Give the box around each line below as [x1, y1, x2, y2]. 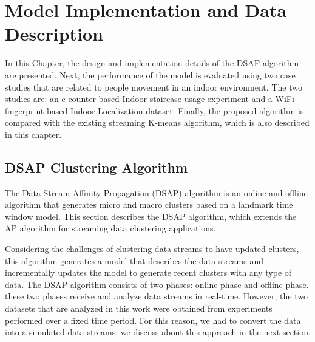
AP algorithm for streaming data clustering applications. [5, 222, 216, 234]
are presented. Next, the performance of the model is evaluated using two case [5, 68, 296, 81]
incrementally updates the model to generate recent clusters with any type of [5, 266, 292, 279]
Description [5, 21, 104, 46]
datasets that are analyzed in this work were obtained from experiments [5, 302, 273, 315]
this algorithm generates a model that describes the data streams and [5, 254, 264, 267]
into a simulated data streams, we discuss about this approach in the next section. [5, 326, 311, 338]
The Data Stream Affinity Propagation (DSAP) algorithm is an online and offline [5, 186, 308, 199]
